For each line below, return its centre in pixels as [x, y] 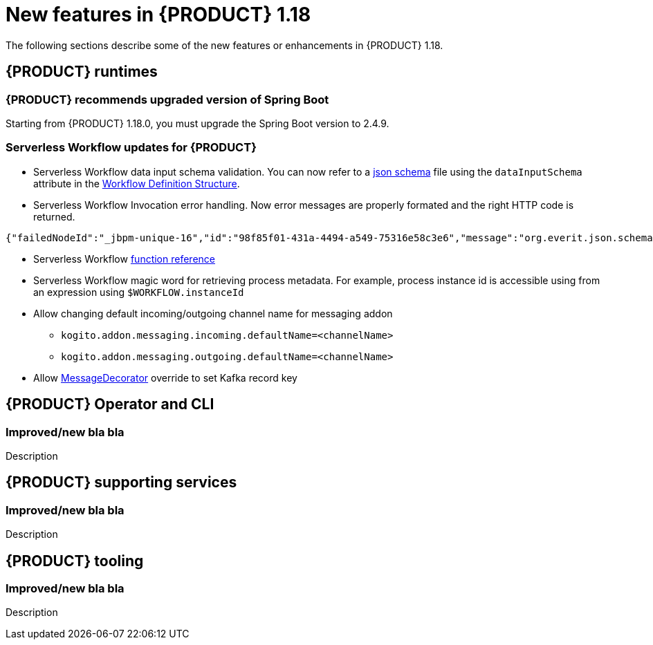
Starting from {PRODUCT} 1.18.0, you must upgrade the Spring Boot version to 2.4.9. [197, 123]
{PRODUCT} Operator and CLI [110, 404]
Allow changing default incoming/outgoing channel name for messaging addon [213, 313]
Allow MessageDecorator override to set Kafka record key [165, 377]
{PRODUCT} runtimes [82, 72]
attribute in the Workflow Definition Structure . [137, 183]
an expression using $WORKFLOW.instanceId [139, 292]
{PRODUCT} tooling [75, 561]
